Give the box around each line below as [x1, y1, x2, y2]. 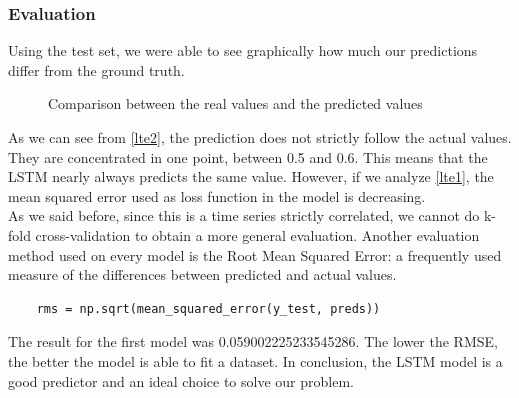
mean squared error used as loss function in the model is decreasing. [8, 185, 426, 206]
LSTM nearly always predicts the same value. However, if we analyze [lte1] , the [8, 166, 494, 187]
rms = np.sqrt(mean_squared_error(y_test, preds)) [36, 301, 381, 316]
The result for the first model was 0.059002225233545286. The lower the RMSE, [8, 331, 498, 352]
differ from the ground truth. [8, 59, 185, 80]
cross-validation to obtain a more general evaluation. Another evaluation [35, 224, 480, 245]
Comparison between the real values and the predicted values [48, 93, 423, 114]
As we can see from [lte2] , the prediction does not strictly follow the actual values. [8, 127, 512, 147]
